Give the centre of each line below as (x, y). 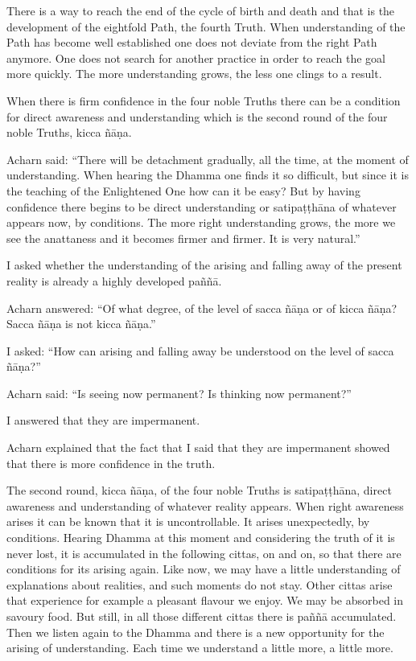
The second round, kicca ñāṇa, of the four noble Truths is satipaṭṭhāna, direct (199, 490)
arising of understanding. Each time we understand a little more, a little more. (200, 648)
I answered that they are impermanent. (103, 420)
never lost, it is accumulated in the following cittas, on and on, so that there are (204, 553)
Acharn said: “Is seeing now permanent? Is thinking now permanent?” (179, 393)
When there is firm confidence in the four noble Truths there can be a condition (204, 100)
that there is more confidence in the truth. (111, 463)
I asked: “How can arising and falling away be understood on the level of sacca (200, 350)
